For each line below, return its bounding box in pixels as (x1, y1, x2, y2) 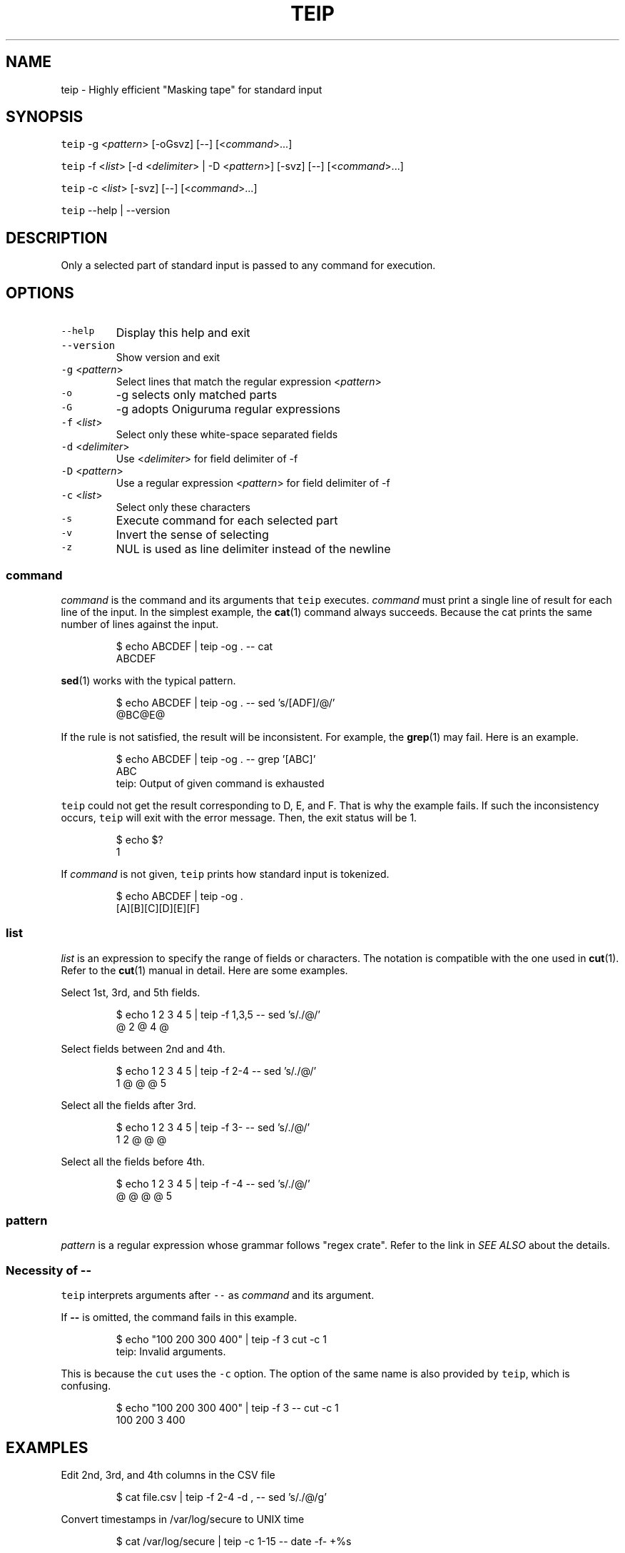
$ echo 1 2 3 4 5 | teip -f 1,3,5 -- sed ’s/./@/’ (116, 1008, 320, 1021)
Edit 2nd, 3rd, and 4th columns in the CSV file (61, 1468, 275, 1481)
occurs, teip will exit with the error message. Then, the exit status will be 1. (61, 811, 417, 824)
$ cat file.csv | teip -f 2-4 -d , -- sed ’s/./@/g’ (116, 1490, 327, 1503)
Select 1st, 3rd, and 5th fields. (61, 986, 200, 998)
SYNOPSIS (6, 108, 83, 126)
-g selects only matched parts (116, 388, 278, 403)
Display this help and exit (116, 325, 250, 340)
